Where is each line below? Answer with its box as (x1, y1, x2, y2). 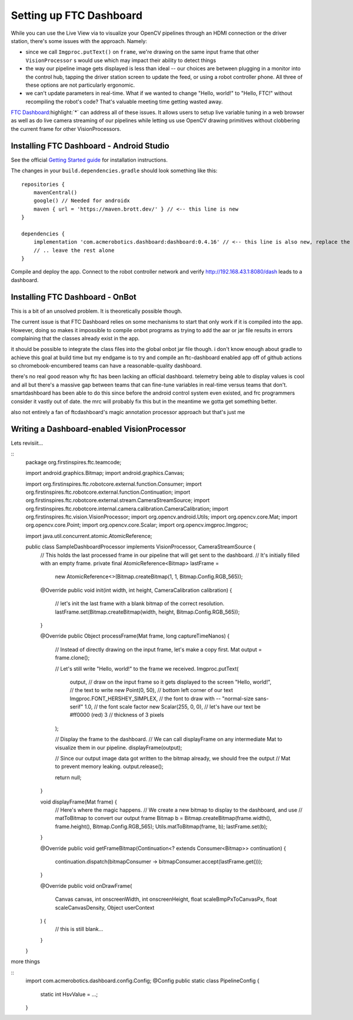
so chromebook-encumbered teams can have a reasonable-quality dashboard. (11, 362, 202, 369)
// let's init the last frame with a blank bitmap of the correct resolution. (55, 600, 225, 607)
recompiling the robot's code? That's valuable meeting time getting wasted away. (25, 98, 223, 105)
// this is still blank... (55, 926, 104, 933)
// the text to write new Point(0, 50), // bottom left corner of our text (69, 687, 234, 694)
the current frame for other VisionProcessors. (11, 125, 122, 132)
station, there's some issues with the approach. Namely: (11, 37, 147, 44)
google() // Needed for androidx (33, 198, 131, 204)
